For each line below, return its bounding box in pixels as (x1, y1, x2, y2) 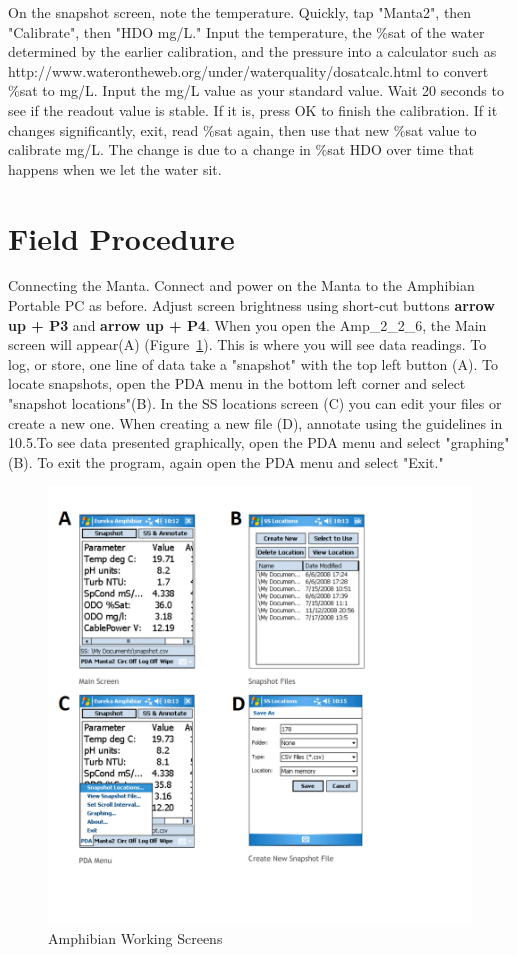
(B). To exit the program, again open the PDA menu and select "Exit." (8, 451, 444, 472)
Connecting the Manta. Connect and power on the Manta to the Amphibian (8, 275, 475, 296)
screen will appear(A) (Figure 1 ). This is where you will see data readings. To (8, 334, 487, 355)
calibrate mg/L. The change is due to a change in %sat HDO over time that (8, 139, 475, 160)
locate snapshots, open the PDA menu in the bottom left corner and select (8, 373, 466, 394)
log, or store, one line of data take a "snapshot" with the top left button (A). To (8, 353, 498, 374)
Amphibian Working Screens (48, 928, 223, 949)
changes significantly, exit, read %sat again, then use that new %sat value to (8, 119, 477, 140)
